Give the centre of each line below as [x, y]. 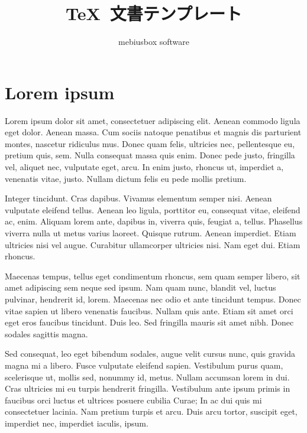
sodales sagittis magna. [46, 333]
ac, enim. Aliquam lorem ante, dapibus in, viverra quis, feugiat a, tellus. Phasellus [154, 221]
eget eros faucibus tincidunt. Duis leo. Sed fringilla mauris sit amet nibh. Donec [149, 322]
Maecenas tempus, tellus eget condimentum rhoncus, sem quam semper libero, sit [153, 276]
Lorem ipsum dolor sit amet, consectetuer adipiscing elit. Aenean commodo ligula [153, 120]
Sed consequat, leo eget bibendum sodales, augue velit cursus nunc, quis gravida [150, 354]
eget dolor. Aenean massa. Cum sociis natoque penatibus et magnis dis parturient [153, 132]
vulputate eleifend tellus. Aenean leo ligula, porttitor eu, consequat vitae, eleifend [153, 209]
